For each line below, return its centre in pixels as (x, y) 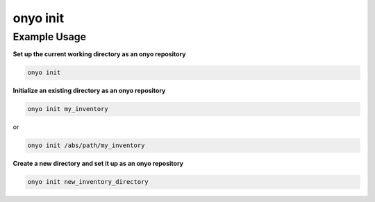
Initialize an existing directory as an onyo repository (89, 91)
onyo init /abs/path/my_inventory (86, 145)
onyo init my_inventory (68, 109)
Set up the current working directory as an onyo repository (100, 54)
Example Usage (50, 37)
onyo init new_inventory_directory (88, 182)
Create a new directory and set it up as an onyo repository (98, 164)
